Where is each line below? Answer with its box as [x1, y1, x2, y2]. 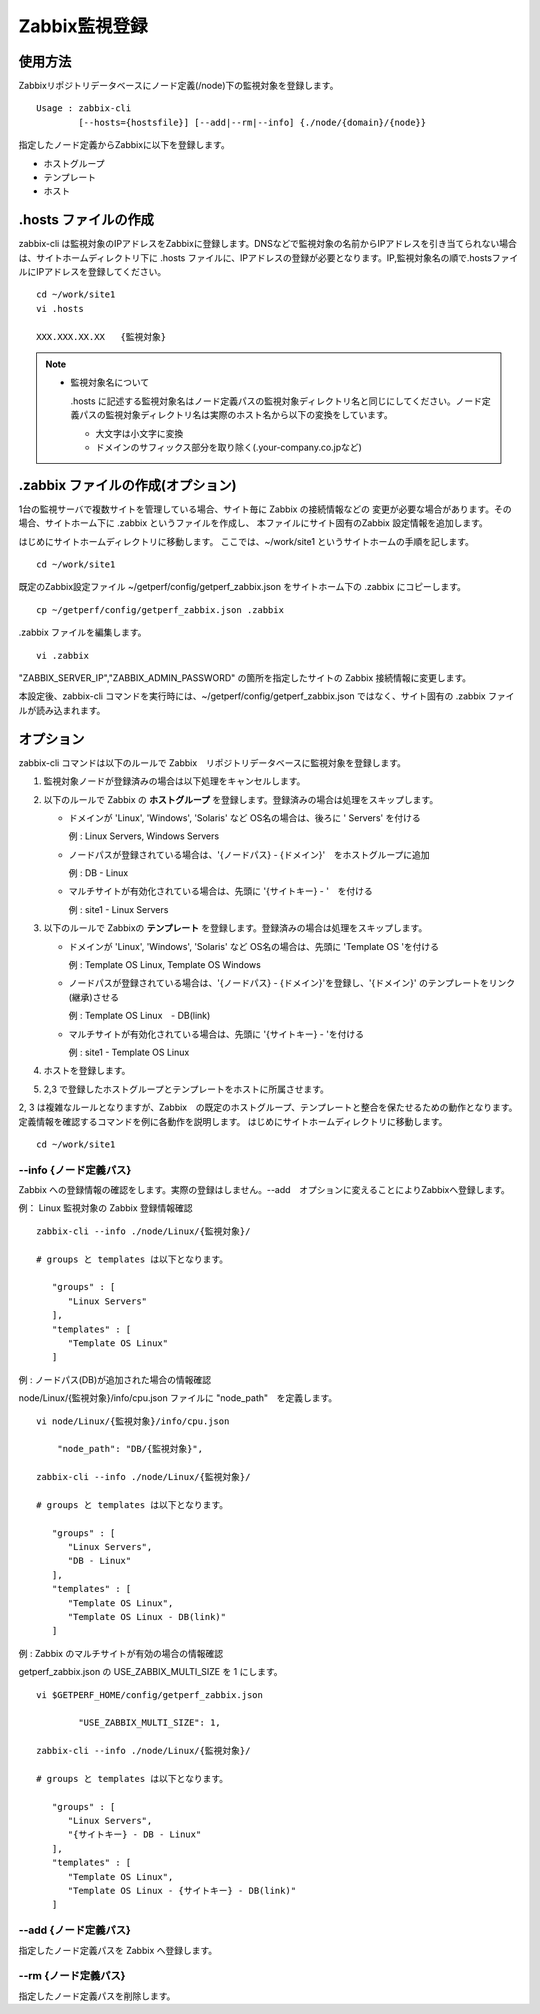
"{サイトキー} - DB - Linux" [67, 1829, 202, 1840]
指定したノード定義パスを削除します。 [18, 1990, 176, 2002]
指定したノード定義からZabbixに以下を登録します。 [18, 139, 230, 151]
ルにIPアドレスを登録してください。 [18, 266, 167, 278]
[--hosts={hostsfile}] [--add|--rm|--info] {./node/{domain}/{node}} [78, 116, 427, 128]
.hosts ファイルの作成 [18, 211, 154, 229]
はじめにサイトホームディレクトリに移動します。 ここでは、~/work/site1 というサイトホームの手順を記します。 [18, 535, 474, 547]
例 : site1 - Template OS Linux [68, 1046, 190, 1058]
